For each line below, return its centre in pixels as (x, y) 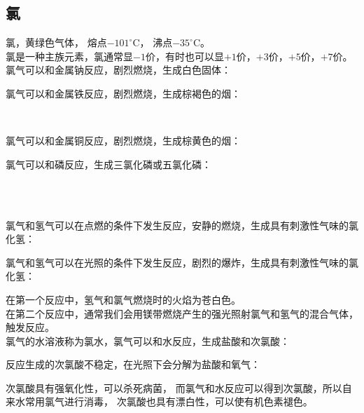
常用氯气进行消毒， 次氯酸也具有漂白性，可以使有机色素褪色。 (169, 401)
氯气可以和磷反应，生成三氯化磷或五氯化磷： (108, 164)
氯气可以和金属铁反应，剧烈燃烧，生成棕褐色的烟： (123, 93)
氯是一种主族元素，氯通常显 (69, 56)
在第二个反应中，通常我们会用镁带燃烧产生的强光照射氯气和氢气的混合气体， (182, 313)
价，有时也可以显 (184, 56)
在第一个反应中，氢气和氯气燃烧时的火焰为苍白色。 (123, 299)
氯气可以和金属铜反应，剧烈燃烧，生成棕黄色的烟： (123, 141)
